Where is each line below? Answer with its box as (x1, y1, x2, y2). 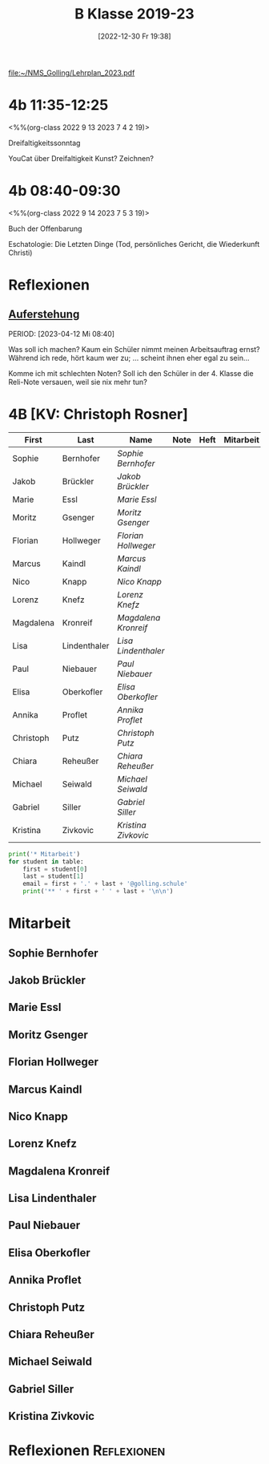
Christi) (8, 248, 33, 257)
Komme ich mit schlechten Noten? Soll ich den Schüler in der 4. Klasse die (8, 368, 254, 378)
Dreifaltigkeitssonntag (8, 138, 81, 148)
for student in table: (8, 857, 84, 866)
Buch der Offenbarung (8, 224, 82, 233)
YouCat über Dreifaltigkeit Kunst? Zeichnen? (8, 153, 155, 163)
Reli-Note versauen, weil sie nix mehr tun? (8, 377, 148, 386)
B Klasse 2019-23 (74, 5, 195, 23)
